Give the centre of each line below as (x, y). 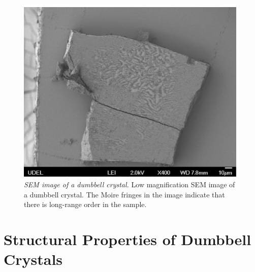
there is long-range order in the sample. (85, 204)
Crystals (33, 259)
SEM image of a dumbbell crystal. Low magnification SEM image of (130, 184)
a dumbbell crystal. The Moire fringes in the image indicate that (124, 194)
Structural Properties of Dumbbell (127, 239)
